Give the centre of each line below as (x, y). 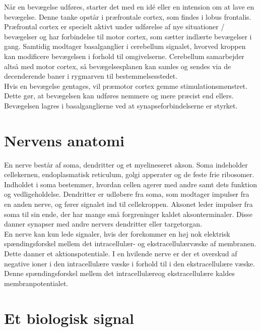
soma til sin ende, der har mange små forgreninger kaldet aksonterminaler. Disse (128, 214)
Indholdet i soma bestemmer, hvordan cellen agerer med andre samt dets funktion (131, 184)
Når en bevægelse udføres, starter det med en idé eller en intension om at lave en (129, 7)
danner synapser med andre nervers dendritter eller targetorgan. (103, 224)
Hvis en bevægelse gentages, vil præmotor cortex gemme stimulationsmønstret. (126, 86)
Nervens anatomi (64, 140)
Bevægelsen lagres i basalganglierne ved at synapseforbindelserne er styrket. (121, 105)
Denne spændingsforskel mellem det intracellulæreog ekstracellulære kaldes (119, 273)
